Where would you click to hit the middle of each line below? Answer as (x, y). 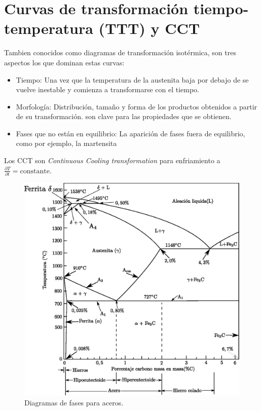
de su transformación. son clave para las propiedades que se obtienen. (124, 116)
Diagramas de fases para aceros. (74, 402)
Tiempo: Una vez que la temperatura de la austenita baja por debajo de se (132, 79)
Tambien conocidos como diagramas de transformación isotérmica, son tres (120, 52)
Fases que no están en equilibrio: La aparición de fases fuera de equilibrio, (130, 133)
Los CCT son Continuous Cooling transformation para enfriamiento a (112, 160)
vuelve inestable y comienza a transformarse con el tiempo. (107, 89)
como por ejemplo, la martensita (66, 143)
